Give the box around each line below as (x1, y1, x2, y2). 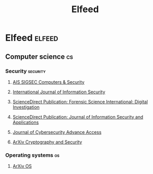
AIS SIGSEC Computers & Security (12, 79, 85, 85)
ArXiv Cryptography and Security (12, 138, 83, 145)
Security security (5, 67, 46, 75)
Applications (12, 119, 39, 125)
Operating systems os (5, 151, 60, 158)
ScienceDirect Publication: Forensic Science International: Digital (12, 98, 148, 105)
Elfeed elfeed (5, 32, 58, 44)
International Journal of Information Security (12, 89, 105, 95)
